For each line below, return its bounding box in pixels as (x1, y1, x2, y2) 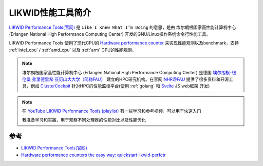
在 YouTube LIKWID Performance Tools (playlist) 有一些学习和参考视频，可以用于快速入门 (22, 108, 202, 114)
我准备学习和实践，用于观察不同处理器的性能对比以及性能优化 (22, 117, 146, 123)
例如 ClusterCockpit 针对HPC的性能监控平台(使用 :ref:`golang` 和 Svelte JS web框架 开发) (30, 83, 210, 89)
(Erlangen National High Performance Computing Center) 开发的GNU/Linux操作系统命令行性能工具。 (9, 31, 211, 37)
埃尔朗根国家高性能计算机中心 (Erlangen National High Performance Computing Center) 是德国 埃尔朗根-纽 (22, 69, 236, 75)
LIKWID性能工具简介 (9, 7, 91, 18)
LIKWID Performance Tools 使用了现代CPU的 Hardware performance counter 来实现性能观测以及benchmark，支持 (9, 40, 239, 46)
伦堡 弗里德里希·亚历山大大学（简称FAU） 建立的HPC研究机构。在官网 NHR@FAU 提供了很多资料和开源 (22, 76, 229, 82)
